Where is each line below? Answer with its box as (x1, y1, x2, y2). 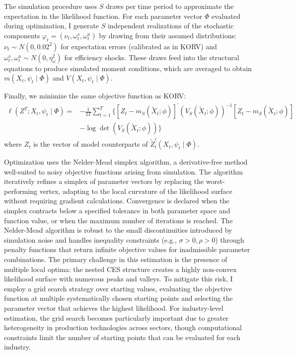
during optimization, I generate (4, 20, 99, 31)
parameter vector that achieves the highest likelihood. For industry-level (4, 302, 223, 313)
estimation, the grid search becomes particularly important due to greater (4, 312, 229, 323)
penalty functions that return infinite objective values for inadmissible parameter (4, 244, 250, 255)
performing (4, 185, 37, 196)
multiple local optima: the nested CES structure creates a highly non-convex (4, 264, 237, 274)
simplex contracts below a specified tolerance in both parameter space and (4, 205, 230, 216)
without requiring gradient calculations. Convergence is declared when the (4, 195, 229, 206)
